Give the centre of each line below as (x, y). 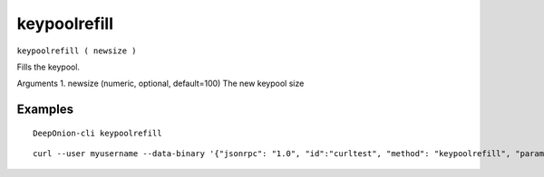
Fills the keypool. (49, 67)
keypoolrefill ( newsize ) (77, 51)
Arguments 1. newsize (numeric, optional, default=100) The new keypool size (160, 84)
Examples (45, 110)
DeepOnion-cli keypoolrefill (97, 133)
